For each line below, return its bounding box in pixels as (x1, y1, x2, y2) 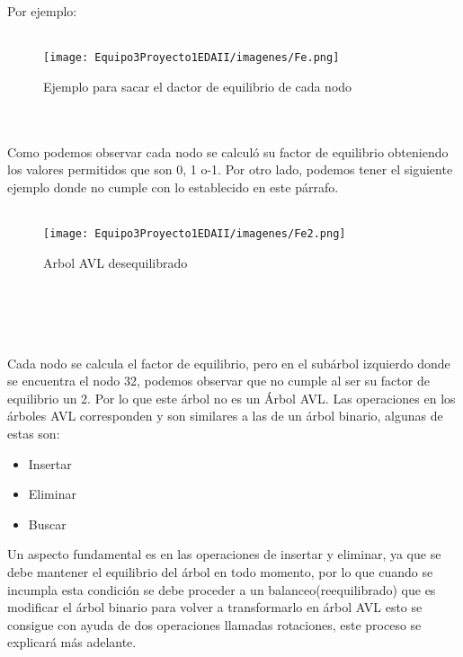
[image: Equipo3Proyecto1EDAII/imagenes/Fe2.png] (43, 227, 346, 240)
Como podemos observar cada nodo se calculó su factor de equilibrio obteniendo (7, 142, 449, 161)
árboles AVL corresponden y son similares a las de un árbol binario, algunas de (7, 406, 443, 425)
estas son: (7, 424, 60, 442)
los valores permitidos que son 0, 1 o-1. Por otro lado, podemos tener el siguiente (7, 160, 453, 179)
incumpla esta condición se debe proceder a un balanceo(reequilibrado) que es (7, 580, 436, 599)
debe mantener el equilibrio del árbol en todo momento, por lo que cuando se (7, 562, 433, 581)
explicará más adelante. (7, 633, 137, 652)
